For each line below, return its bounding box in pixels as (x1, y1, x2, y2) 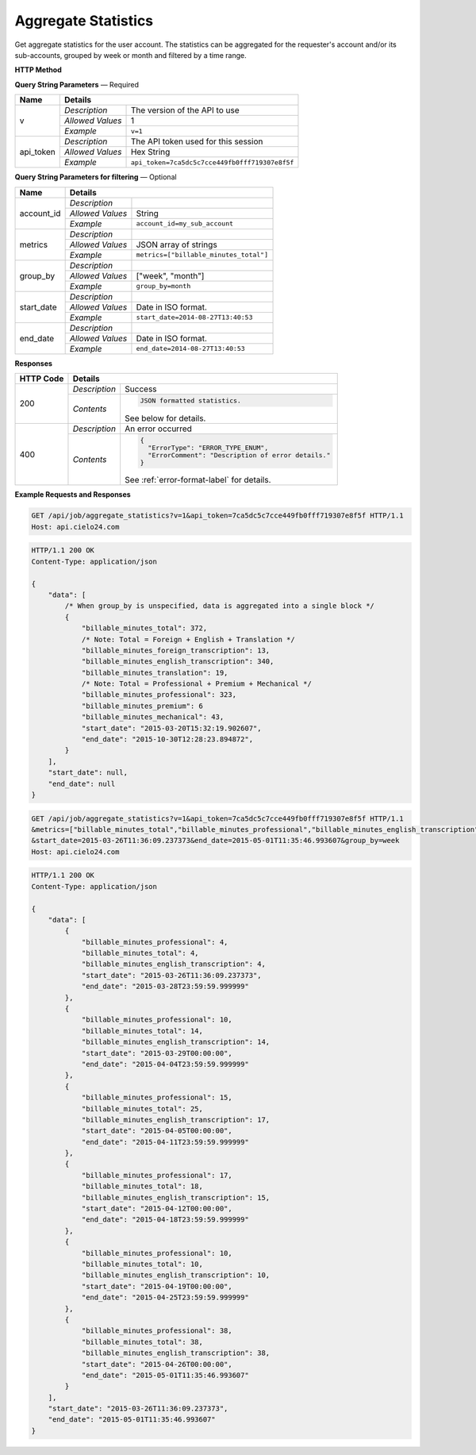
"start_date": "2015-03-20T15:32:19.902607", (81, 723, 262, 733)
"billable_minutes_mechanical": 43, (81, 713, 225, 722)
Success (124, 383, 158, 395)
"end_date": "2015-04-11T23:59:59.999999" (81, 1137, 249, 1146)
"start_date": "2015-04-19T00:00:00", (81, 1282, 233, 1291)
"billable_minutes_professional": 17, (81, 1171, 233, 1180)
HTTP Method (14, 65, 63, 75)
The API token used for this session (130, 136, 263, 147)
